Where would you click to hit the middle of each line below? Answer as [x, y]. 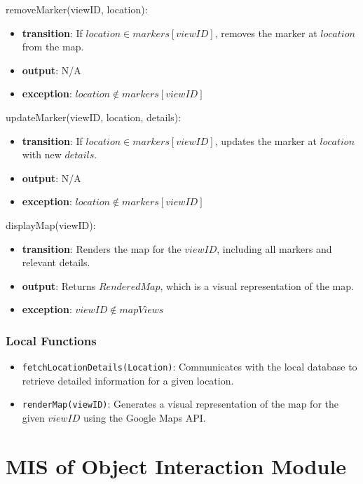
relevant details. [56, 262]
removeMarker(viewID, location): [77, 9]
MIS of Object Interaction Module [176, 465]
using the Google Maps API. [144, 418]
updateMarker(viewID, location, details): [94, 117]
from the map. [53, 47]
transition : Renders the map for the [102, 248]
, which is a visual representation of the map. [257, 285]
